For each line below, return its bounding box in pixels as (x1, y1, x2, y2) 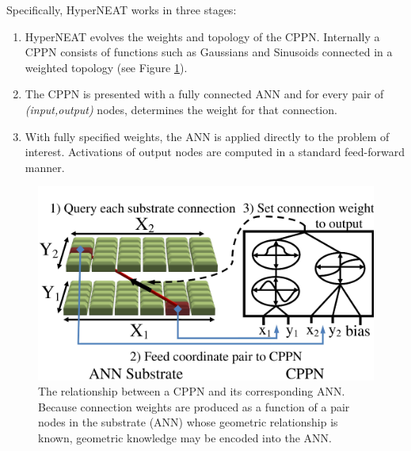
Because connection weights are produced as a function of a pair (38, 398, 350, 415)
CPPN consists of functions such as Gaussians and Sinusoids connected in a (25, 44, 393, 60)
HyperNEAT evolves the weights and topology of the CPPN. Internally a (25, 28, 380, 44)
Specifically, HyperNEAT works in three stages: (6, 2, 237, 17)
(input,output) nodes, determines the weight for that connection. (25, 101, 337, 117)
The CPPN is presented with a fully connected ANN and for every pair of (25, 86, 384, 102)
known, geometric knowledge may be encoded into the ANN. (38, 430, 333, 446)
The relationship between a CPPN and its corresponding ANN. (38, 383, 345, 399)
